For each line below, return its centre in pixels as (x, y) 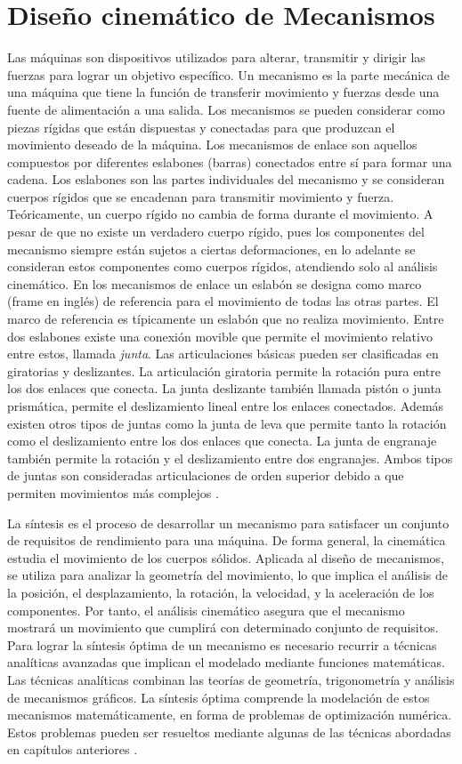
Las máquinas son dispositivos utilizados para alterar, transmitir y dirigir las (216, 57)
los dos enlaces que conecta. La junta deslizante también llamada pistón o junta (224, 388)
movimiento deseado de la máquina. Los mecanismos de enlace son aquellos (212, 145)
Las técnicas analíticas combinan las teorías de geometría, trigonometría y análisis (231, 679)
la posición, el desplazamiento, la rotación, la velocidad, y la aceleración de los (221, 592)
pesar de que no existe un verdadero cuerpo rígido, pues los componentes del (216, 232)
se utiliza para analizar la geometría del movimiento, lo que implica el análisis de (227, 575)
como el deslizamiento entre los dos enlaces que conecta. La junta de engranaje (222, 441)
